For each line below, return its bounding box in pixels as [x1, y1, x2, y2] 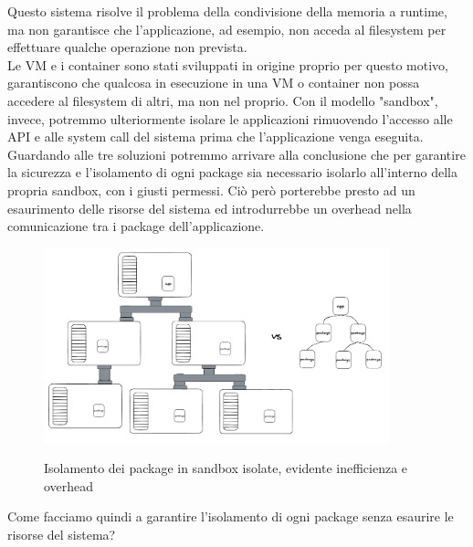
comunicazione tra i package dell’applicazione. [7, 216, 265, 236]
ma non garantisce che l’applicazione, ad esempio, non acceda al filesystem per [7, 19, 447, 38]
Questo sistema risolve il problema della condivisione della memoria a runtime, [7, 2, 447, 20]
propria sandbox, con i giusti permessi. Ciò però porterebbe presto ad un [7, 180, 415, 199]
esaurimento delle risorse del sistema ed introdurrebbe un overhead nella [7, 198, 412, 217]
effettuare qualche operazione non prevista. [7, 37, 247, 57]
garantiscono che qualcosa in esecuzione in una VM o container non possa [7, 73, 420, 92]
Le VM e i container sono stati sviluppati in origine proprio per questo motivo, [7, 55, 448, 74]
